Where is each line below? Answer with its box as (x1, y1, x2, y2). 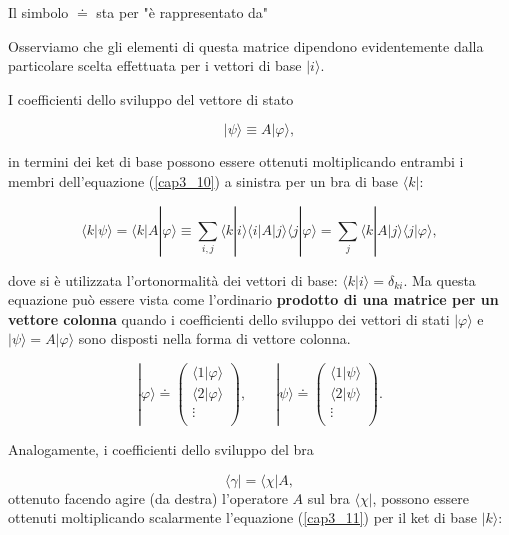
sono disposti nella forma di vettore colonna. (78, 328, 351, 349)
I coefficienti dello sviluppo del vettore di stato (8, 88, 294, 109)
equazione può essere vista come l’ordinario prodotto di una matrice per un (8, 289, 499, 310)
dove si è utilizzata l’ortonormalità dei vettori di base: (8, 269, 338, 290)
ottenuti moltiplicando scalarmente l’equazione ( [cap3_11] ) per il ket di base (8, 507, 477, 528)
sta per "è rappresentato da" (96, 2, 269, 22)
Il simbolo (8, 2, 69, 22)
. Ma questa (403, 269, 476, 290)
